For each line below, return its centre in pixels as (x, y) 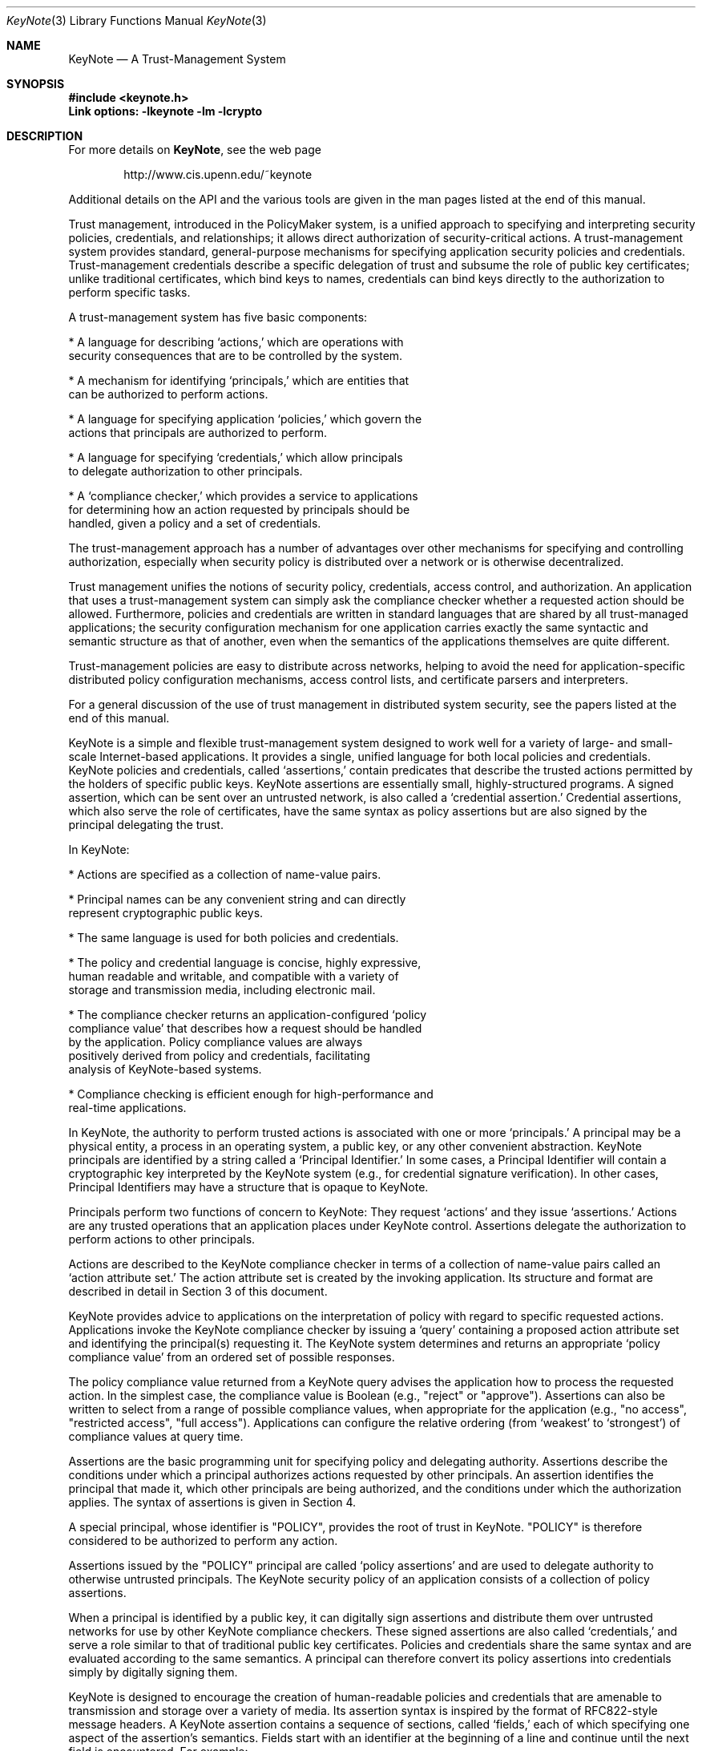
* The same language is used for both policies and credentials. (234, 938)
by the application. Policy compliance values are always (216, 1042)
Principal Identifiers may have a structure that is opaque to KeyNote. (248, 1187)
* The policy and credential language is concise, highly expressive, (245, 962)
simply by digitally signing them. (153, 1672)
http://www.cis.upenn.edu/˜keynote (218, 174)
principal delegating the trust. (146, 825)
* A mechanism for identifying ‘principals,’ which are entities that (239, 380)
